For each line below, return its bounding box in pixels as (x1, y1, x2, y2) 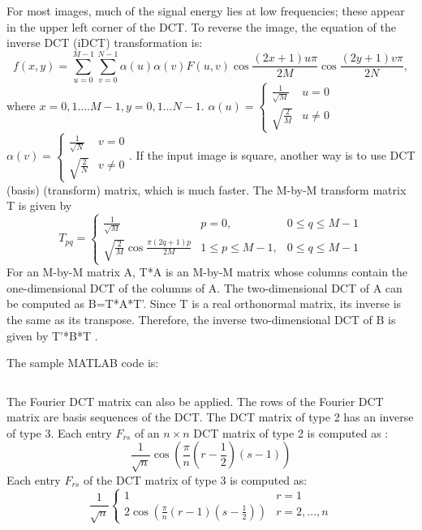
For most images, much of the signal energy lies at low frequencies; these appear (6, 2, 405, 19)
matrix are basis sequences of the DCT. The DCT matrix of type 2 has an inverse (6, 408, 414, 425)
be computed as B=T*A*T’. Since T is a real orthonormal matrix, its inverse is (6, 295, 402, 312)
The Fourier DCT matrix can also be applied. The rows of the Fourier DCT (6, 392, 384, 409)
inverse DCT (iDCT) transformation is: (6, 34, 203, 51)
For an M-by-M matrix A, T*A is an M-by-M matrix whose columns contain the (6, 263, 408, 280)
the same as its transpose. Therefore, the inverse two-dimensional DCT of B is (6, 310, 396, 327)
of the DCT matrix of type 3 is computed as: (83, 471, 308, 488)
